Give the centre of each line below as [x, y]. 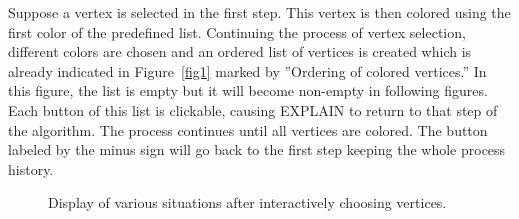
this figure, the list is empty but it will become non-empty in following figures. [248, 90]
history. [31, 168]
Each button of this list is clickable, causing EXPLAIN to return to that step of [253, 109]
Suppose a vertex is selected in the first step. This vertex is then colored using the [259, 12]
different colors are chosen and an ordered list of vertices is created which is [240, 51]
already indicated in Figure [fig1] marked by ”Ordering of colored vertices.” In [247, 70]
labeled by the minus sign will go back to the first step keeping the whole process [257, 149]
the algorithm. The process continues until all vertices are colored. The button [248, 129]
